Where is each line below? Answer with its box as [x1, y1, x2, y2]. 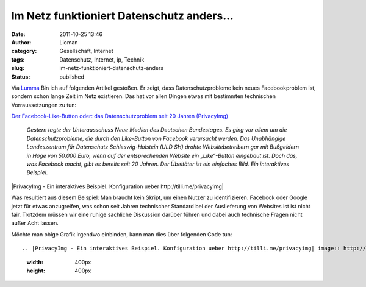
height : [26, 267, 46, 274]
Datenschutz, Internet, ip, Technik [59, 55, 145, 63]
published [59, 73, 85, 80]
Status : [11, 73, 30, 80]
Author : [11, 38, 32, 46]
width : [26, 258, 44, 266]
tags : [11, 55, 25, 63]
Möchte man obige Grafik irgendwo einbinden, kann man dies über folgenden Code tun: [11, 230, 232, 238]
